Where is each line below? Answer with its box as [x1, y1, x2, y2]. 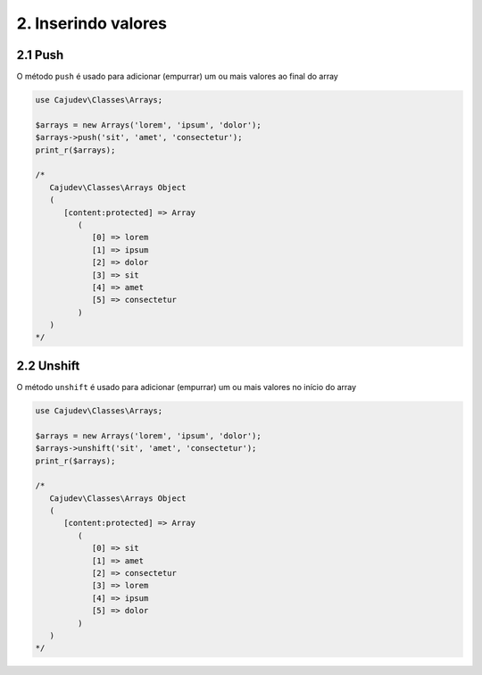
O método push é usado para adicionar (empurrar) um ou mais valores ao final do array [16, 71, 338, 82]
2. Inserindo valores [16, 13, 168, 33]
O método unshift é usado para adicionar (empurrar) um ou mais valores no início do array [16, 381, 357, 392]
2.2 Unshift [16, 358, 80, 373]
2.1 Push [16, 47, 64, 62]
